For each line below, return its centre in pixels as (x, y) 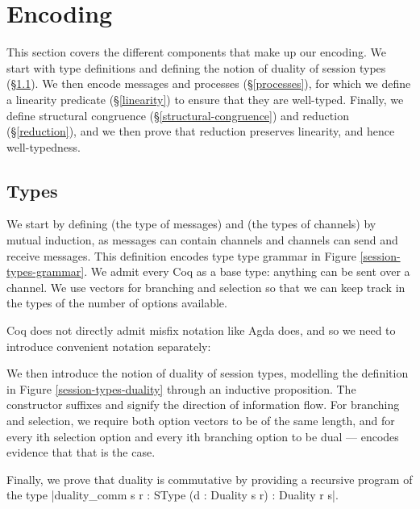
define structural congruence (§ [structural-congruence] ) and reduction (178, 115)
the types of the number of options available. (117, 303)
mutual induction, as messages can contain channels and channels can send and (202, 240)
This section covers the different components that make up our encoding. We (196, 52)
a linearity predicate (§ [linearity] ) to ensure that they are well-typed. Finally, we (205, 99)
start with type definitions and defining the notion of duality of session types (196, 67)
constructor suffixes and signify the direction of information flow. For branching (203, 405)
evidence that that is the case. (81, 452)
